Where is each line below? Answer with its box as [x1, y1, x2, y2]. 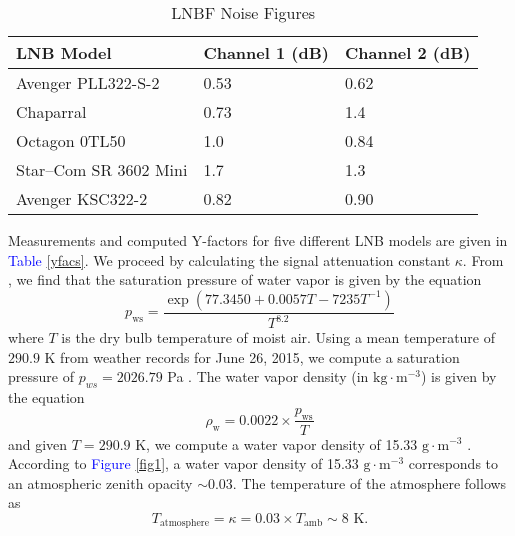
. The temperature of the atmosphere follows [232, 472, 507, 493]
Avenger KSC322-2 [16, 187, 148, 210]
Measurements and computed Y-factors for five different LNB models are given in [8, 230, 508, 250]
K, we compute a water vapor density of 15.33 [135, 433, 418, 454]
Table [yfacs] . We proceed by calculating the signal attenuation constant [8, 249, 451, 270]
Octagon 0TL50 [16, 129, 126, 152]
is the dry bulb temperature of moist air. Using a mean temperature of [61, 327, 496, 348]
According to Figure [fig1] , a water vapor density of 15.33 [8, 453, 359, 474]
